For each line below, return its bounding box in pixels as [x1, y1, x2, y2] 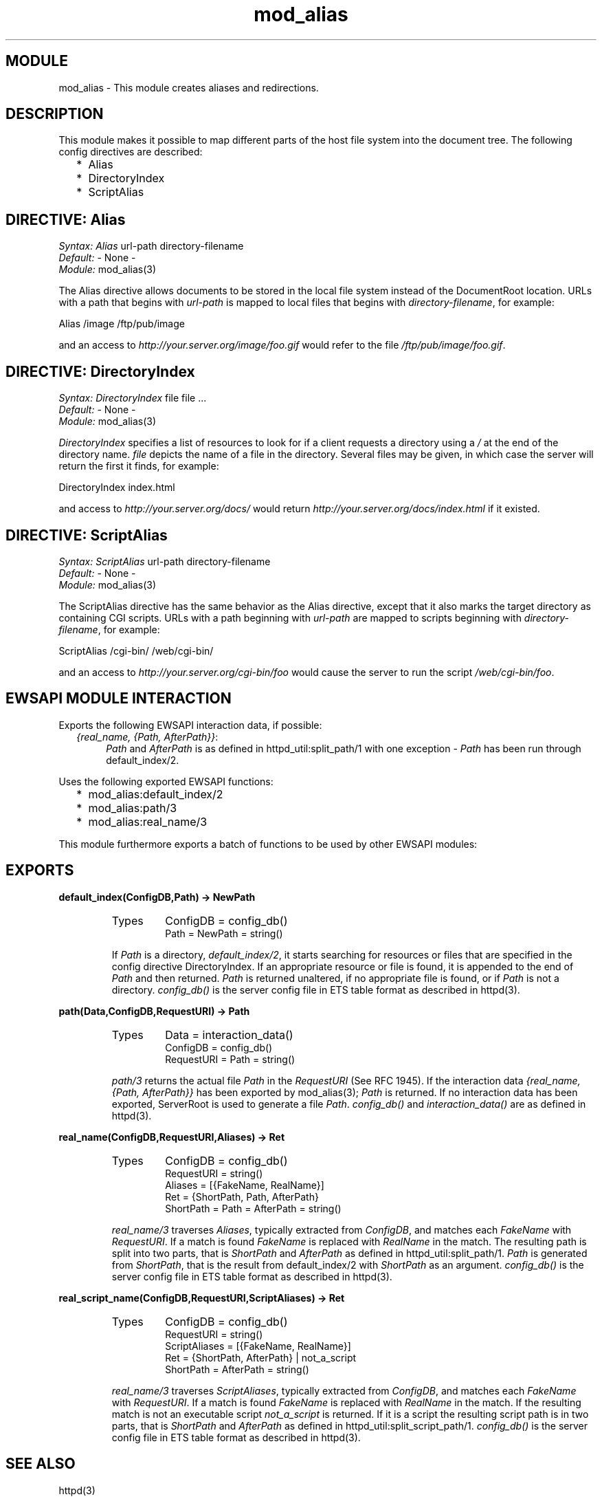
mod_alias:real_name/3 [88, 814, 208, 829]
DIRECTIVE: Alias [5, 210, 126, 228]
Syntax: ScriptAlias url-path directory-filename [58, 555, 271, 567]
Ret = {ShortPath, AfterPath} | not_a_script [165, 1351, 357, 1364]
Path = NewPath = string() [165, 927, 283, 939]
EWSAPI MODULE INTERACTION [5, 690, 232, 708]
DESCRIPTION [5, 105, 104, 123]
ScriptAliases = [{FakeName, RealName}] [165, 1339, 351, 1352]
